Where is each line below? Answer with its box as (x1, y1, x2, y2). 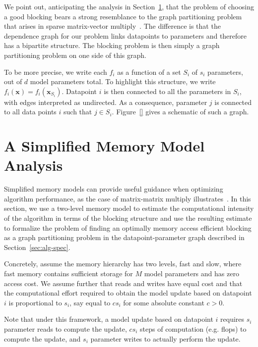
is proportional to (8, 297, 62, 307)
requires (220, 314, 245, 324)
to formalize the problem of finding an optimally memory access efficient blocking (4, 222, 252, 233)
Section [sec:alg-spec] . (4, 242, 70, 252)
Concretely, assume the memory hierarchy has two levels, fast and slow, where (4, 258, 242, 269)
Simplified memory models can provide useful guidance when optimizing (4, 184, 223, 194)
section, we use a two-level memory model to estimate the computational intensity (4, 203, 254, 213)
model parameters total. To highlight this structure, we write (30, 76, 216, 87)
